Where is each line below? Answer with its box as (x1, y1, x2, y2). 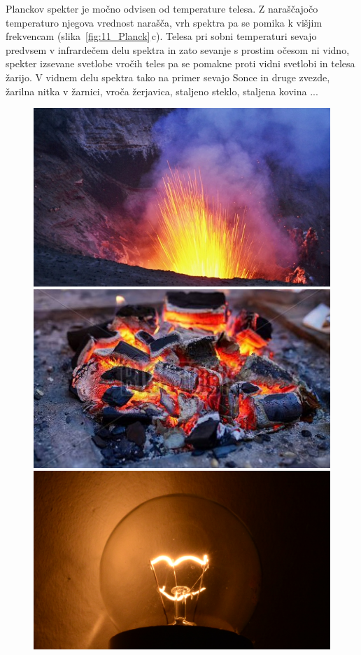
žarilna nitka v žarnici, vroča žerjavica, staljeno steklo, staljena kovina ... (6, 83, 318, 98)
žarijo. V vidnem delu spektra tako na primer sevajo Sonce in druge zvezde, (6, 69, 330, 84)
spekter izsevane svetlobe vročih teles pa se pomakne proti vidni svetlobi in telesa (6, 56, 355, 71)
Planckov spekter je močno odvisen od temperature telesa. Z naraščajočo (6, 1, 318, 15)
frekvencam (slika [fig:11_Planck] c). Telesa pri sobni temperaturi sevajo (6, 29, 317, 43)
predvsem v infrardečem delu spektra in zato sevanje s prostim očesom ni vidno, (6, 42, 350, 57)
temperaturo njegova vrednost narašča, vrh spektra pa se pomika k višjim (6, 15, 323, 29)
